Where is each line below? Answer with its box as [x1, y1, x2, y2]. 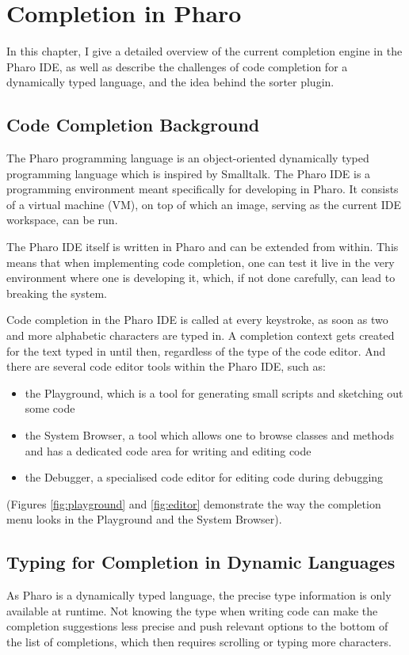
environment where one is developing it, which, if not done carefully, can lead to [6, 269, 396, 286]
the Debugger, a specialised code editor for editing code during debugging [25, 469, 384, 486]
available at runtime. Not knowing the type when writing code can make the [6, 602, 378, 619]
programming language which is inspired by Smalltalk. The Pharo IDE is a [6, 165, 371, 181]
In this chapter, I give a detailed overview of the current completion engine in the [6, 43, 403, 59]
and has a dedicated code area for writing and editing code [25, 442, 312, 459]
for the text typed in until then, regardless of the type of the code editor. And [6, 342, 386, 359]
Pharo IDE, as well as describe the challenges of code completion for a [6, 58, 348, 74]
